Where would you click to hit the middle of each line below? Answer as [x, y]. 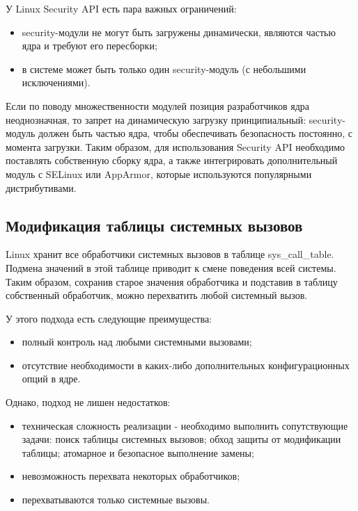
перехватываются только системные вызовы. [116, 500]
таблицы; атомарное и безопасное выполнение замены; [138, 452]
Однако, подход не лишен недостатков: [88, 402]
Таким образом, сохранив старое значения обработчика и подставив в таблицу [172, 281]
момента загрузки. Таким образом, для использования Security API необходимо [176, 146]
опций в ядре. [51, 379]
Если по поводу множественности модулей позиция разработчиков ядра [158, 105]
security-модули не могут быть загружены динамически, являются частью [179, 32]
